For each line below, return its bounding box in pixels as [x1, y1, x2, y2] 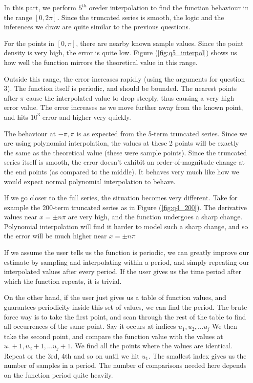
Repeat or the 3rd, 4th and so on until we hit [4, 350, 140, 361]
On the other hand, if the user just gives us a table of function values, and [4, 292, 227, 302]
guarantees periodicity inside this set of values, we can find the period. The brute [4, 302, 247, 312]
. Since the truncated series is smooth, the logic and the [57, 12, 224, 22]
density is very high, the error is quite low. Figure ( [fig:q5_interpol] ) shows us [4, 47, 237, 58]
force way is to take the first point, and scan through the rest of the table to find [4, 311, 246, 321]
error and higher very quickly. [42, 111, 131, 122]
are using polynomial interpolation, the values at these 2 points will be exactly [4, 138, 239, 148]
